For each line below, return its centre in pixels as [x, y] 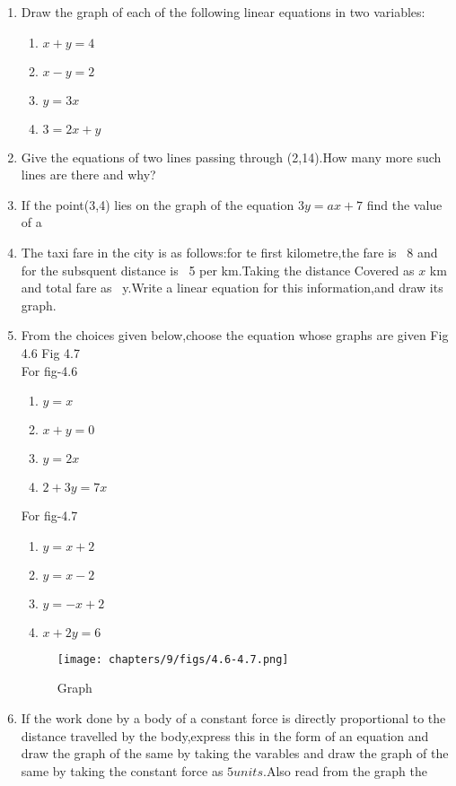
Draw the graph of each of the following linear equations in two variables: [223, 12]
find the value [404, 204]
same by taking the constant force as [122, 770]
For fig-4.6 [49, 370]
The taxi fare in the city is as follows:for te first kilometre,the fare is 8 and [229, 252]
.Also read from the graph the [345, 770]
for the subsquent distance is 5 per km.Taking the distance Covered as [218, 270]
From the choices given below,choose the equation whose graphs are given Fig [235, 335]
